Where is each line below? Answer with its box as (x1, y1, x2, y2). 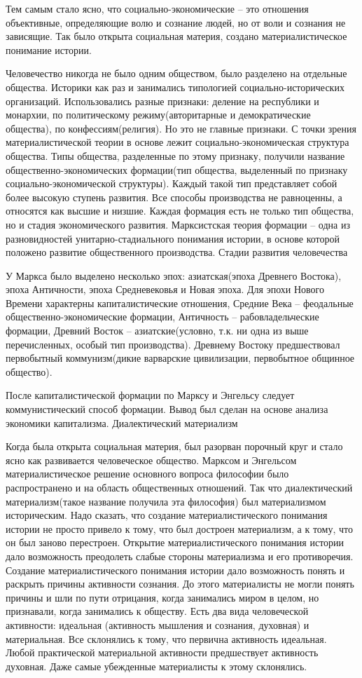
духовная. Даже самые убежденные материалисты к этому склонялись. (6, 658, 307, 673)
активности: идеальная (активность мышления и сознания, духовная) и (6, 617, 309, 632)
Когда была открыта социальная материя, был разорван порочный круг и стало (6, 439, 343, 454)
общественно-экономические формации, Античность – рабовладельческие (6, 309, 319, 324)
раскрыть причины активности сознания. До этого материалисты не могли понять (6, 576, 354, 591)
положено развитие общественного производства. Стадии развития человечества (6, 245, 348, 259)
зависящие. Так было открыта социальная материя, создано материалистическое (6, 29, 347, 43)
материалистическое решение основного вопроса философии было (6, 466, 289, 481)
